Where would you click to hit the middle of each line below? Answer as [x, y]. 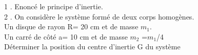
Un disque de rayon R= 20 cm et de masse [71, 26]
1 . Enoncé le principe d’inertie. [54, 6]
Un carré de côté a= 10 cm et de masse [66, 36]
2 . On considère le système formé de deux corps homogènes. [99, 16]
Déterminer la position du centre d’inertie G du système [92, 47]
